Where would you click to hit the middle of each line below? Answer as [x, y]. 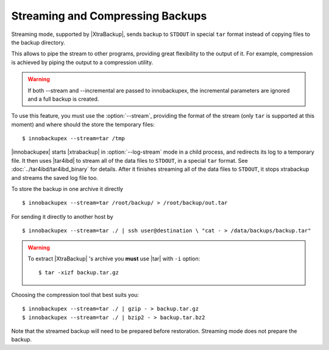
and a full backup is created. [63, 99]
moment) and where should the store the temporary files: [83, 124]
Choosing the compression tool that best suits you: [75, 295]
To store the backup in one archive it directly [67, 189]
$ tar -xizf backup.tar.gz [79, 273]
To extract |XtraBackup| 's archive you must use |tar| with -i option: [114, 259]
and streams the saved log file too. [55, 177]
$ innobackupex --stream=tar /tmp [73, 138]
